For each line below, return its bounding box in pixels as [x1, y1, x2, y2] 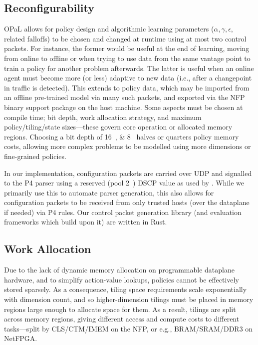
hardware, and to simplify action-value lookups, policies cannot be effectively [4, 274, 239, 284]
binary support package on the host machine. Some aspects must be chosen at [4, 101, 243, 112]
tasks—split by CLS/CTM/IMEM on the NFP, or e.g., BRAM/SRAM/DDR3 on [4, 323, 253, 333]
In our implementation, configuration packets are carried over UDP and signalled [4, 167, 252, 178]
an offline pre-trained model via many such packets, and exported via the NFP [4, 92, 245, 102]
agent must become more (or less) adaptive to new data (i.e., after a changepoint [4, 72, 252, 83]
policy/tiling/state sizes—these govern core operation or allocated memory [4, 121, 233, 132]
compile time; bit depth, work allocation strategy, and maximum [4, 111, 202, 122]
